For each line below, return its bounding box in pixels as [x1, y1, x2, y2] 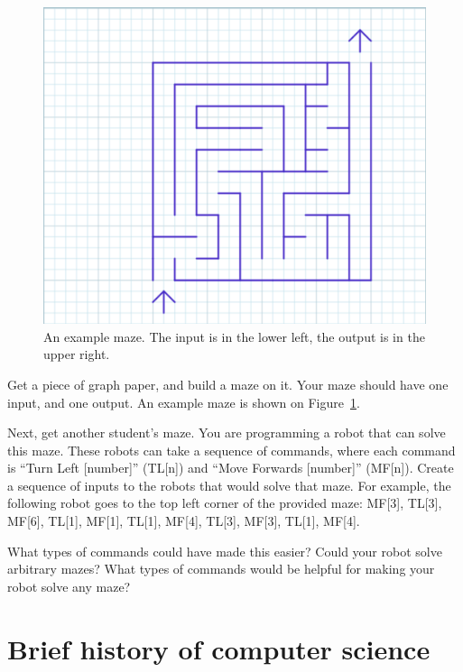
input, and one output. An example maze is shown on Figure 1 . [7, 392, 360, 411]
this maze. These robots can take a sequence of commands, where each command [7, 440, 456, 459]
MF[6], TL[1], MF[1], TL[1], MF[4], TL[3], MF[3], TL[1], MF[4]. [7, 511, 360, 530]
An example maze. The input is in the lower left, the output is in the [43, 327, 425, 345]
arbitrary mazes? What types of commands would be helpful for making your [7, 559, 435, 578]
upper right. [43, 345, 110, 364]
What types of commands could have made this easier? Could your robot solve [7, 541, 442, 560]
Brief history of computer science [7, 630, 431, 667]
